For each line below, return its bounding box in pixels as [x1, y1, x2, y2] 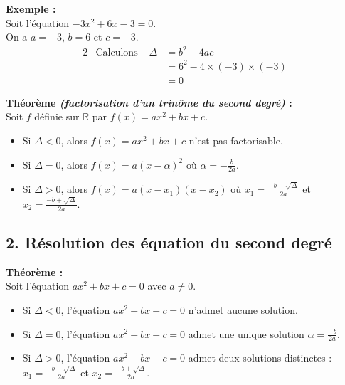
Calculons [95, 48, 138, 58]
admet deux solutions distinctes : [188, 350, 332, 365]
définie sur [34, 109, 80, 124]
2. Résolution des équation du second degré [6, 231, 332, 253]
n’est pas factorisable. [189, 133, 283, 148]
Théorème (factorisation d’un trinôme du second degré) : [6, 95, 292, 110]
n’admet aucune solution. [188, 302, 298, 317]
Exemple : [6, 1, 56, 16]
